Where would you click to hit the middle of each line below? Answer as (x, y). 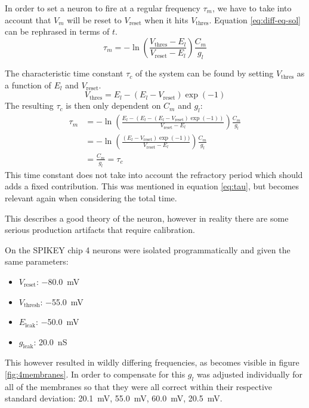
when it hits (166, 19)
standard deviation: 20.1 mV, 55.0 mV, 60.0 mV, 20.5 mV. (114, 398)
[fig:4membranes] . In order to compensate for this (95, 374)
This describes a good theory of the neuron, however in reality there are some (147, 218)
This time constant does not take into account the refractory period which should (154, 174)
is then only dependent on (113, 105)
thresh (32, 305)
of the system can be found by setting (205, 73)
